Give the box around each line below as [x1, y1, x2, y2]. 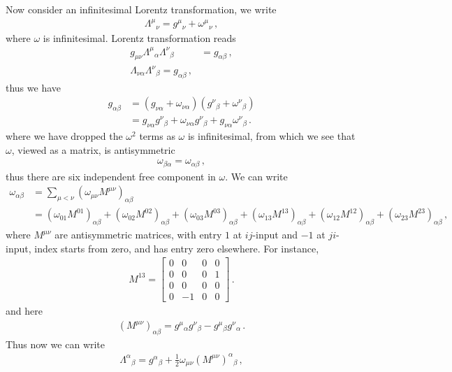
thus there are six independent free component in [6, 169, 216, 183]
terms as [139, 129, 175, 143]
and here [6, 303, 43, 318]
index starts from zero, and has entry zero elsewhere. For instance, [34, 241, 319, 255]
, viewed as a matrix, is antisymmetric [11, 142, 175, 157]
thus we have [6, 80, 61, 94]
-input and [252, 227, 298, 242]
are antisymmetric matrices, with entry [54, 227, 222, 242]
